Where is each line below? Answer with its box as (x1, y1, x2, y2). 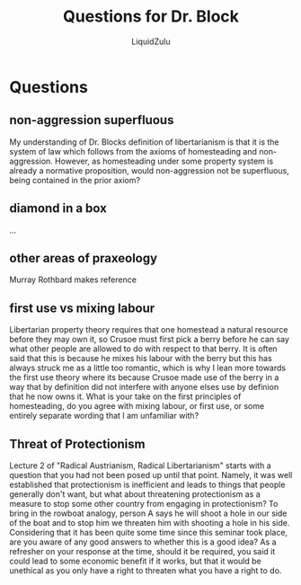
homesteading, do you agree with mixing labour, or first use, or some (9, 401, 265, 412)
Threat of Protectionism (9, 436, 146, 451)
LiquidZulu (131, 36, 171, 47)
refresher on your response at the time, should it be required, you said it (9, 546, 276, 556)
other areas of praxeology (9, 250, 158, 266)
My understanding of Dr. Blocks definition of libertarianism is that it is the (9, 137, 280, 147)
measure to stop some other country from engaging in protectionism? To (9, 499, 279, 509)
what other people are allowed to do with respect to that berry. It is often (9, 343, 278, 354)
